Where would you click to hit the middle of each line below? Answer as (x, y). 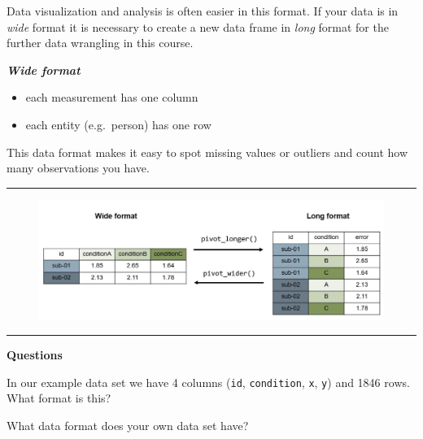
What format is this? (59, 398)
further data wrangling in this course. (100, 43)
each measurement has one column (112, 97)
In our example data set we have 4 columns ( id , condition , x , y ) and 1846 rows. (208, 382)
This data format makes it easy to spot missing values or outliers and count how (207, 152)
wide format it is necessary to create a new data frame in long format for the (198, 26)
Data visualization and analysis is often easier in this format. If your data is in (203, 11)
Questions (35, 355)
